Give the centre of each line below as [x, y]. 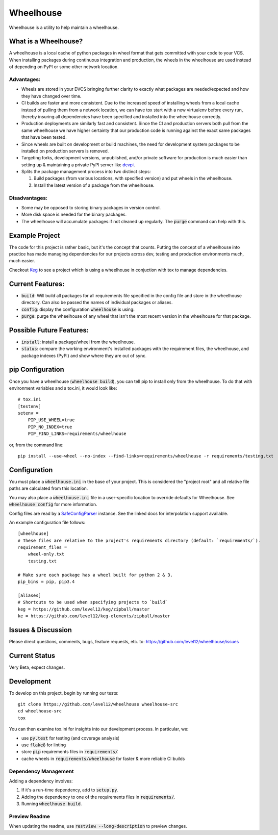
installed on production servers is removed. [65, 151]
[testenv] [29, 406]
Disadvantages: [28, 198]
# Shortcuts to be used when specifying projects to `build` [93, 602]
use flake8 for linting [44, 745]
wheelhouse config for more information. [53, 505]
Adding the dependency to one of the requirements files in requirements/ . [99, 797]
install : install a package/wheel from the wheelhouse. [78, 342]
